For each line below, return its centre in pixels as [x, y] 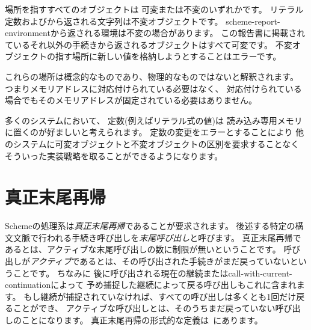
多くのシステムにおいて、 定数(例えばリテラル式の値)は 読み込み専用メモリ [154, 120]
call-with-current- [260, 273]
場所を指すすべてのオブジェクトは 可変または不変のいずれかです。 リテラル [154, 9]
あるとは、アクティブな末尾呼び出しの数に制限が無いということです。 [143, 249]
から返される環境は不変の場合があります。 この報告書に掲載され [178, 33]
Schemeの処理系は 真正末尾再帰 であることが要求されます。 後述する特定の [150, 226]
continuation [28, 285]
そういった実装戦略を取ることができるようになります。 [114, 155]
